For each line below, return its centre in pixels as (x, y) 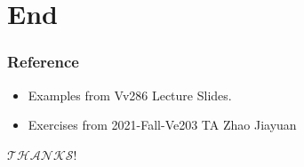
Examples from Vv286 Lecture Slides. (130, 95)
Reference (43, 62)
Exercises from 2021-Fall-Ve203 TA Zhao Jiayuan (162, 125)
